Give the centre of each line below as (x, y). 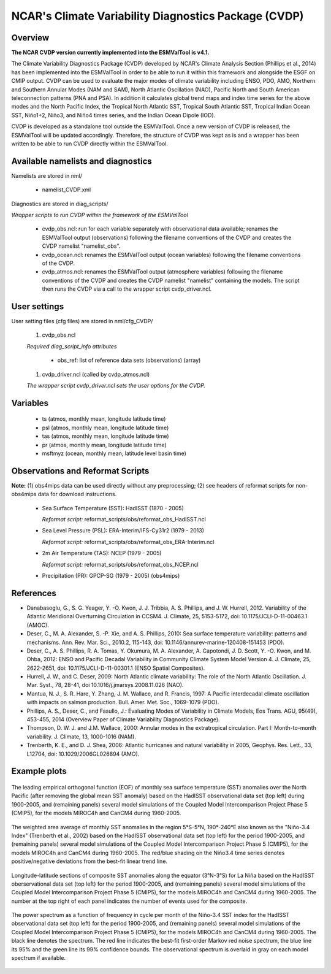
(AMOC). (38, 625)
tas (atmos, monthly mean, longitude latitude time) (105, 436)
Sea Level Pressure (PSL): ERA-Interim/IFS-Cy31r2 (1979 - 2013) (123, 531)
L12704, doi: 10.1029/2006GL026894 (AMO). (83, 754)
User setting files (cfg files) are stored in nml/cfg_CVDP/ (82, 321)
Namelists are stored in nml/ (47, 175)
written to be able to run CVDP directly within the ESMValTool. (90, 144)
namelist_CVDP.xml (67, 190)
